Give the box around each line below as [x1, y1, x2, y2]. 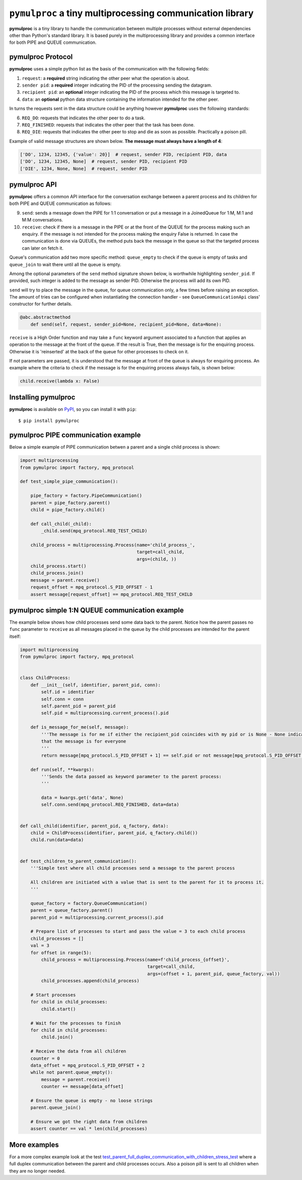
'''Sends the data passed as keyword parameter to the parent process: [41, 773, 222, 779]
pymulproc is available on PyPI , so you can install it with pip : [9, 406, 137, 412]
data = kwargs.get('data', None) [41, 795, 124, 800]
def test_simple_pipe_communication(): [20, 479, 118, 484]
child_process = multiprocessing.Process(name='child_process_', [30, 542, 195, 548]
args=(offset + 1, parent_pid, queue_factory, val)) [147, 971, 280, 977]
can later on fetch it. [22, 245, 64, 251]
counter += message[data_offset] [41, 1084, 124, 1089]
